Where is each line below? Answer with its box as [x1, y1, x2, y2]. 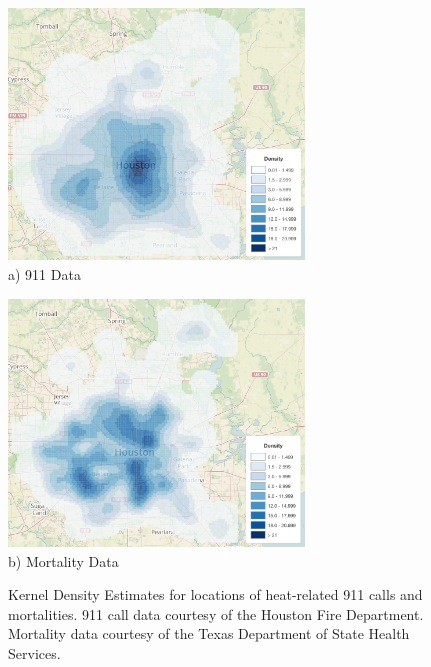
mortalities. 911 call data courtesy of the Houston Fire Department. [8, 603, 424, 624]
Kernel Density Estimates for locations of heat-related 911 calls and [8, 584, 423, 605]
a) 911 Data [8, 264, 81, 285]
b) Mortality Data [8, 550, 119, 571]
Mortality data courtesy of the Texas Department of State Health [8, 623, 410, 644]
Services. [8, 642, 61, 663]
